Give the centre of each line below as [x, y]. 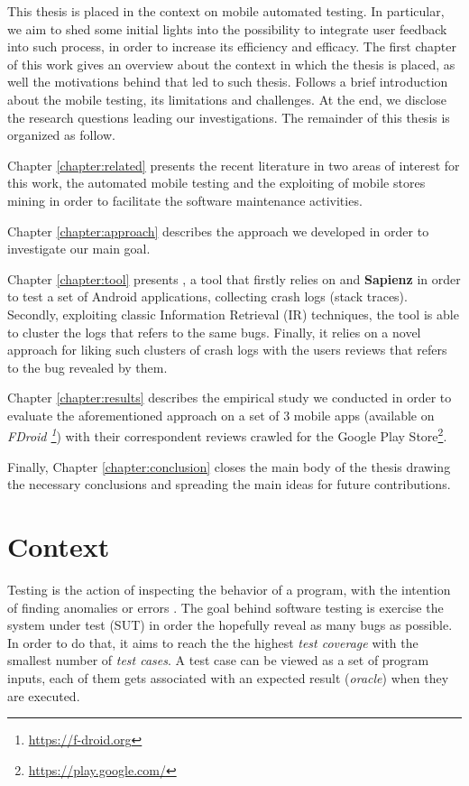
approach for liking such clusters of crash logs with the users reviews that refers [227, 350]
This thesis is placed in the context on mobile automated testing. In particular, [226, 11]
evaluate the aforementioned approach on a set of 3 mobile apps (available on [221, 415]
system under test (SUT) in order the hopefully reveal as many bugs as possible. [230, 625]
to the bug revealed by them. [87, 367]
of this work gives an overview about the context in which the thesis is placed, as [231, 64]
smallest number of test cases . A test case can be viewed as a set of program [218, 660]
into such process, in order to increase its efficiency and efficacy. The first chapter [232, 46]
